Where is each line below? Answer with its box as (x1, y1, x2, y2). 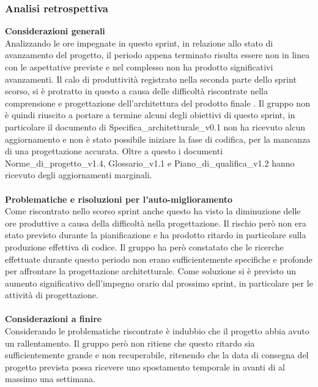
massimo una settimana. (5, 372, 95, 385)
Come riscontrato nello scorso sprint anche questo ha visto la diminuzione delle (5, 205, 301, 217)
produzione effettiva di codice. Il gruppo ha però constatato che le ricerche (5, 240, 284, 253)
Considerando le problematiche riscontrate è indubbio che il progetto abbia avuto (5, 325, 309, 337)
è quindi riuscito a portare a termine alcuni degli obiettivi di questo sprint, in (5, 108, 295, 121)
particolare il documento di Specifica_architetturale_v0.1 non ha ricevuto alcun (5, 120, 306, 133)
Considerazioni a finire (5, 312, 102, 325)
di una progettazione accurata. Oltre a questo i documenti (5, 145, 223, 157)
